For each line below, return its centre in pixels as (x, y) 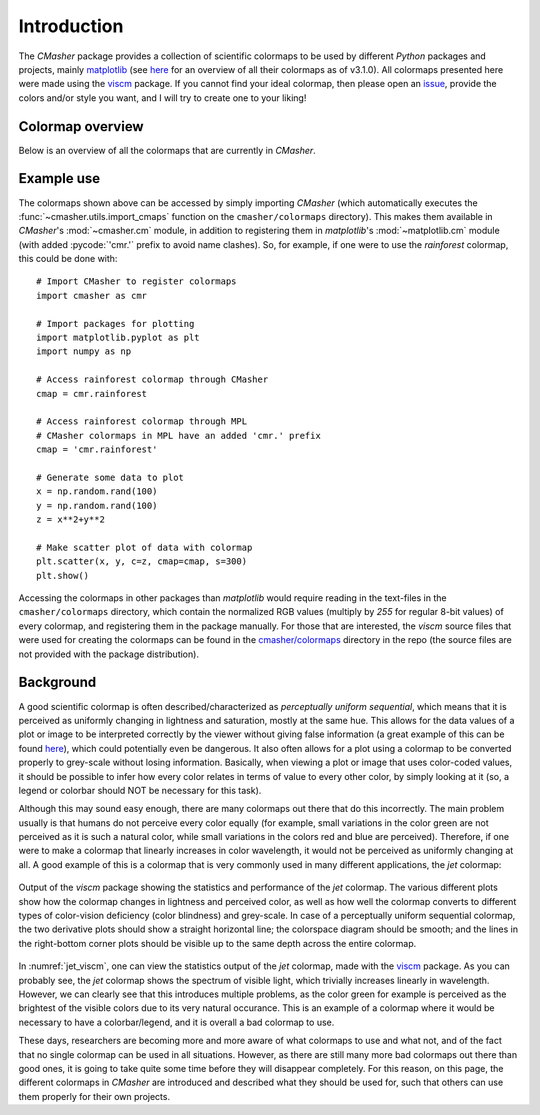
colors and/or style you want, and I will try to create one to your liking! (162, 97)
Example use (59, 178)
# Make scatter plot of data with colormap (144, 547)
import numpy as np (84, 351)
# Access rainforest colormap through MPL (142, 421)
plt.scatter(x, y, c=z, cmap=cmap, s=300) (142, 561)
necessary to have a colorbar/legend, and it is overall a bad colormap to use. (176, 1022)
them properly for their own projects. (94, 1096)
